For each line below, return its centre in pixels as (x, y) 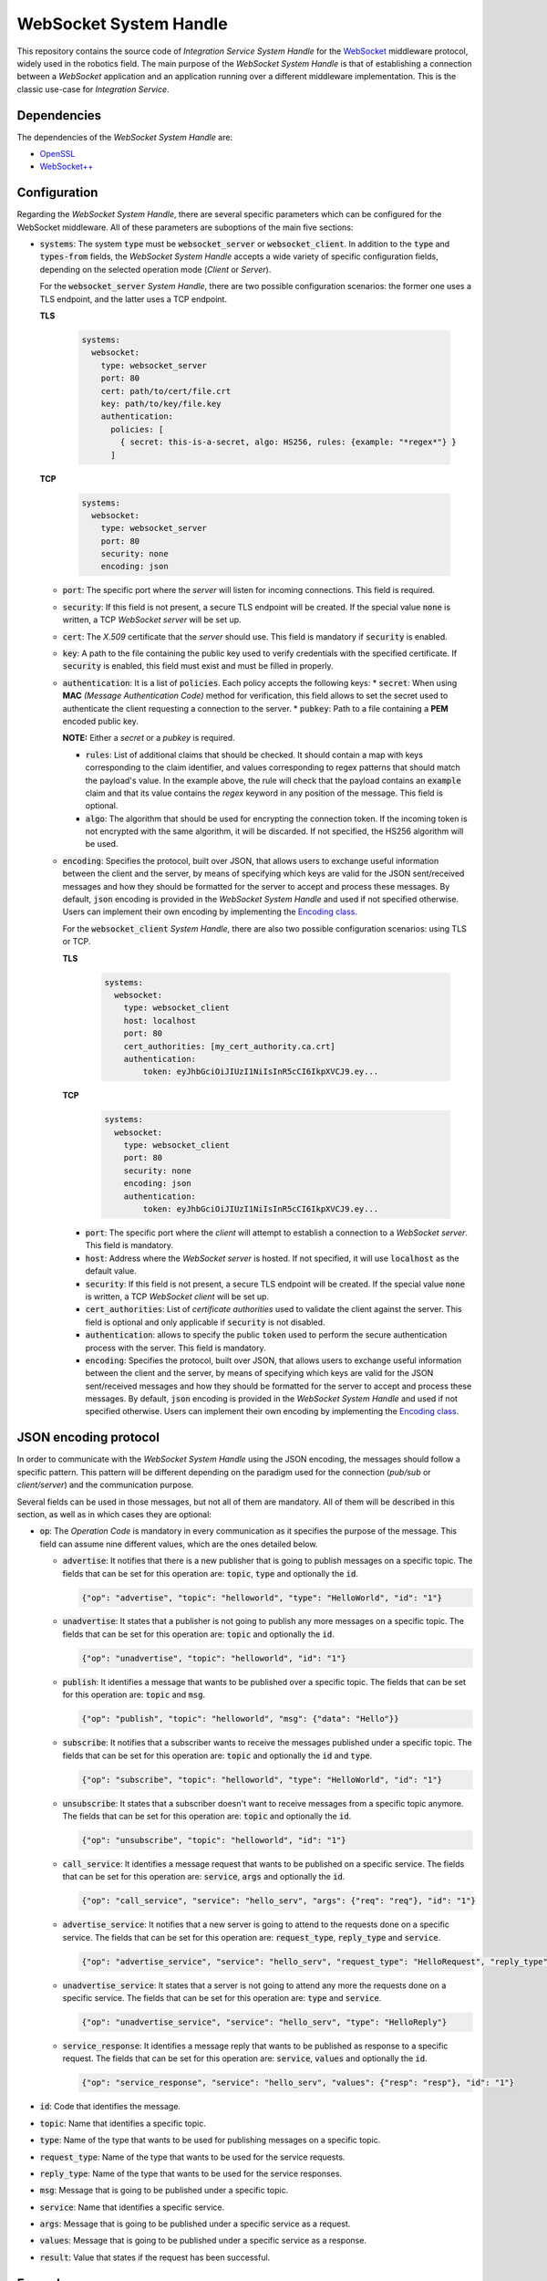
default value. (111, 1271)
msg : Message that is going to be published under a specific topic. (164, 2191)
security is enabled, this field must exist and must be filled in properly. (198, 666)
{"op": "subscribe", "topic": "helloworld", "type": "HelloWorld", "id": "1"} (262, 1780)
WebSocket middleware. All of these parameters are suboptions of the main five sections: (185, 227)
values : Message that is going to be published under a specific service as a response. (203, 2241)
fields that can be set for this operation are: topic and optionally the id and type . (217, 1755)
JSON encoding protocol (88, 1437)
